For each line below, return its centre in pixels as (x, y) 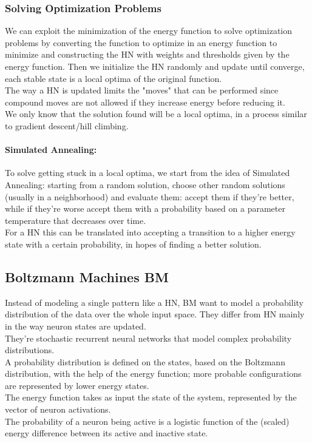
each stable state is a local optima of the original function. (114, 78)
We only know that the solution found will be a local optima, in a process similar (156, 114)
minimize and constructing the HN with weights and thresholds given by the (147, 54)
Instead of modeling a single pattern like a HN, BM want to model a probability (154, 302)
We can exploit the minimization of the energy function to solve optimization (149, 31)
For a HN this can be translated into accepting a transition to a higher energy (150, 232)
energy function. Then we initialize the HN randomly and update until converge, (155, 66)
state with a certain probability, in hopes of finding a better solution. (133, 244)
